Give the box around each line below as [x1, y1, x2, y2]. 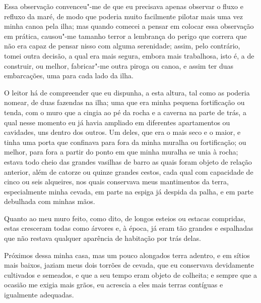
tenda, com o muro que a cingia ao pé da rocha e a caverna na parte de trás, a [4, 107, 246, 117]
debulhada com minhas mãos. [4, 196, 95, 207]
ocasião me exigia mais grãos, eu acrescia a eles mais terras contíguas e [4, 279, 223, 290]
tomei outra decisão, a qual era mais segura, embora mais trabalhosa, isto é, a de [4, 50, 254, 61]
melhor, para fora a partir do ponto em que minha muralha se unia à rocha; [4, 146, 238, 157]
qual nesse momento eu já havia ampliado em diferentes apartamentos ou [4, 117, 230, 127]
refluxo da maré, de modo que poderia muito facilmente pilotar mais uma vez [4, 11, 243, 21]
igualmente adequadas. [4, 289, 74, 300]
